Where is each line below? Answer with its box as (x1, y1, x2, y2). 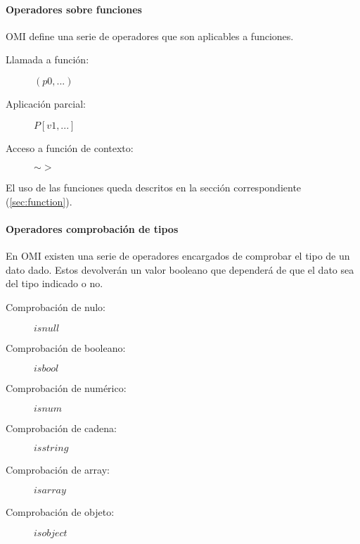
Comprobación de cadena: (6, 420, 117, 435)
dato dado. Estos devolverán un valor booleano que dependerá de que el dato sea (6, 262, 354, 277)
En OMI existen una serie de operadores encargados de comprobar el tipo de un (6, 248, 350, 263)
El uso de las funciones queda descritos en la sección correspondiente (6, 180, 302, 195)
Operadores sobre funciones (6, 1, 142, 16)
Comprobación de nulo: (6, 299, 106, 314)
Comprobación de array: (6, 462, 110, 477)
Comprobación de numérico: (6, 381, 127, 396)
